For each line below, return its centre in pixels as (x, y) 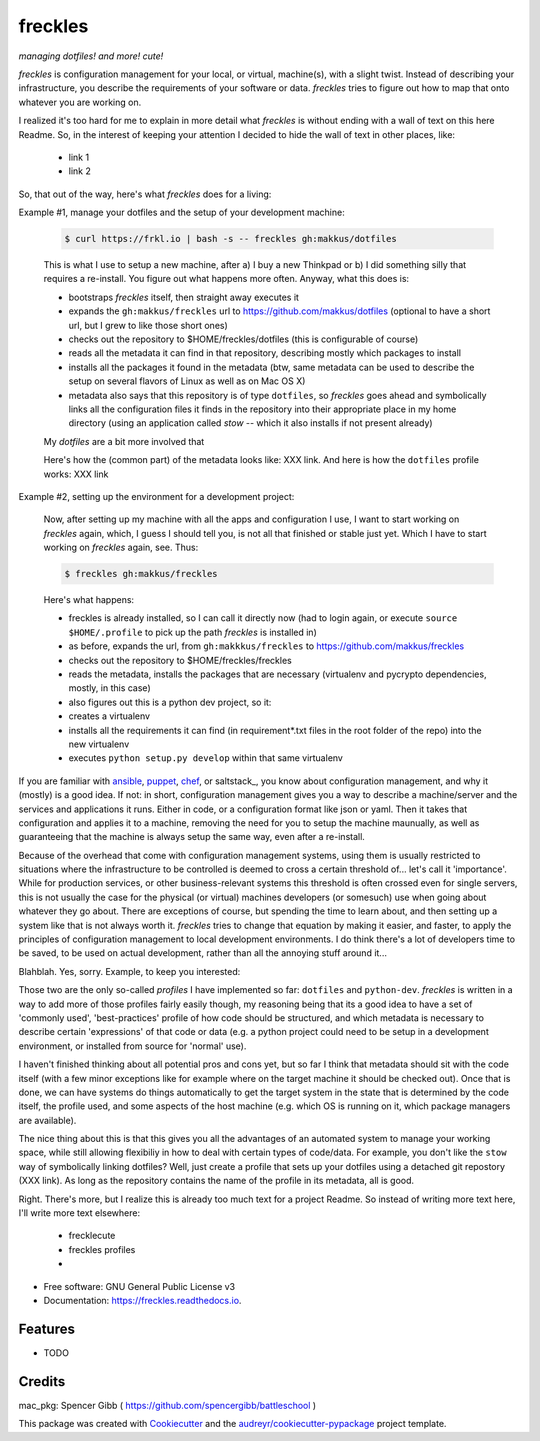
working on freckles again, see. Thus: (121, 547)
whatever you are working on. (80, 102)
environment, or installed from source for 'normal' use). (132, 1046)
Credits (42, 1381)
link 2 (80, 171)
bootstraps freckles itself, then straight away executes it (184, 297)
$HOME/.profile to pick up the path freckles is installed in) (192, 632)
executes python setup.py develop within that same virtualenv (206, 758)
